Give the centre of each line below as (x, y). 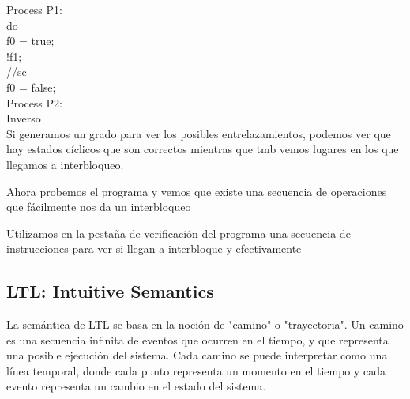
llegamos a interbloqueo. (65, 164)
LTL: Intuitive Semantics (110, 291)
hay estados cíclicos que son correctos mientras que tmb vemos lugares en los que (203, 149)
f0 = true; (30, 41)
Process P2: (34, 102)
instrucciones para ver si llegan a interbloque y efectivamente (154, 248)
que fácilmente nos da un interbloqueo (99, 207)
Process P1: (34, 9)
